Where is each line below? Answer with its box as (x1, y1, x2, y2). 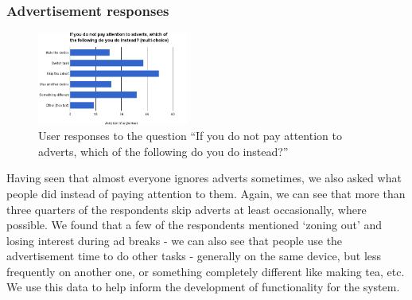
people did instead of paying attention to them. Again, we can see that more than (6, 185, 406, 201)
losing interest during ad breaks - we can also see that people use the (6, 232, 343, 248)
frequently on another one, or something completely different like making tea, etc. (6, 263, 405, 279)
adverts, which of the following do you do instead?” (38, 142, 289, 159)
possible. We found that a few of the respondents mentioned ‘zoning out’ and (6, 216, 383, 233)
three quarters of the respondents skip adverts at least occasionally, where (6, 201, 367, 217)
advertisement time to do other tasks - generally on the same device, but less (6, 247, 382, 264)
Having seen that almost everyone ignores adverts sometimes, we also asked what (6, 169, 402, 186)
